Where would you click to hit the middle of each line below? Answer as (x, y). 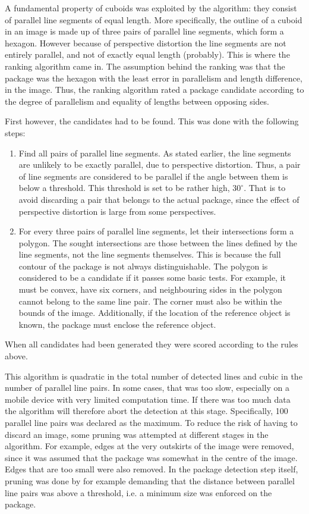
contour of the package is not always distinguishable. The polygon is (143, 266)
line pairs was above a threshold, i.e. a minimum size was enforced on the (138, 492)
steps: (15, 132)
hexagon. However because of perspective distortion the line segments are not (146, 43)
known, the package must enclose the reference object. (117, 324)
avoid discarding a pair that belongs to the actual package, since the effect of (159, 199)
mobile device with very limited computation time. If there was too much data (148, 399)
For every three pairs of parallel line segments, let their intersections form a (156, 231)
